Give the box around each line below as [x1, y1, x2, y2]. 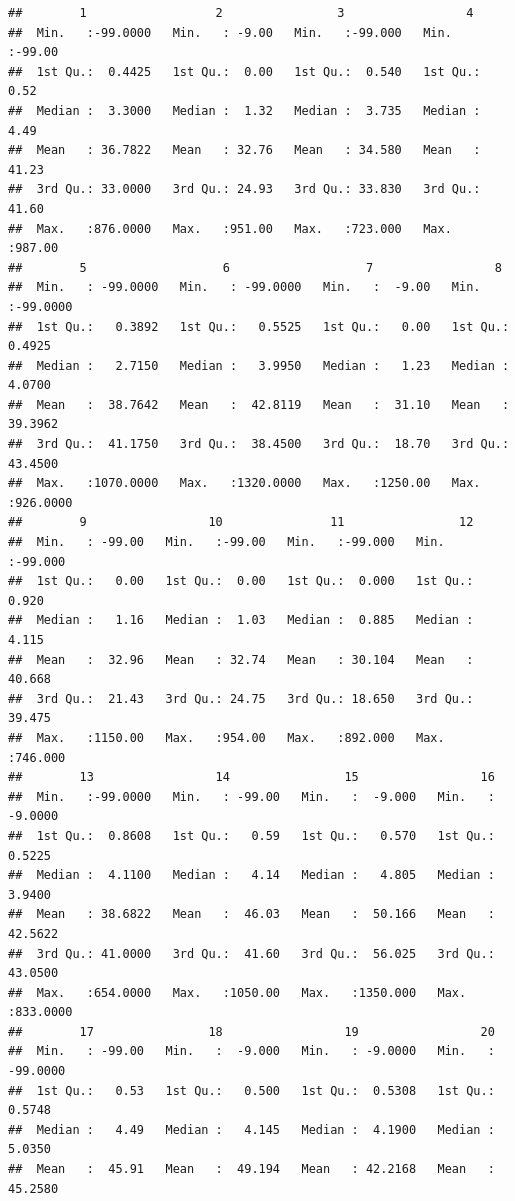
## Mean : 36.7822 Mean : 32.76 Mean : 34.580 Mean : [8, 143, 481, 158]
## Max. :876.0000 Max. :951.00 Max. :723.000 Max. [8, 221, 452, 236]
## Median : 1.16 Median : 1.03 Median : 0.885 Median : [8, 613, 474, 628]
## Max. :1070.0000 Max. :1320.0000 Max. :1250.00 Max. [8, 476, 481, 491]
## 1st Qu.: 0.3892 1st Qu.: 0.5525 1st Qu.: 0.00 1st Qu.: [8, 319, 510, 334]
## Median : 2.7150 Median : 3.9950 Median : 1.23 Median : [8, 358, 510, 373]
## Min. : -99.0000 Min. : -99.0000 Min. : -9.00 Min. [8, 280, 481, 295]
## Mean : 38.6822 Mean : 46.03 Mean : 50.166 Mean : [8, 907, 495, 922]
